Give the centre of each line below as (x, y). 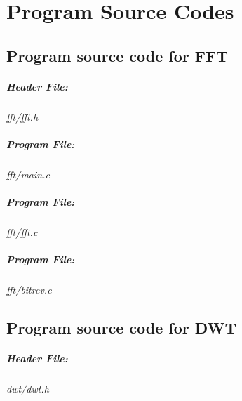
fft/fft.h (22, 116)
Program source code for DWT (122, 328)
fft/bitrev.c (29, 290)
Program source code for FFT (117, 55)
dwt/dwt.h (28, 389)
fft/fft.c (22, 232)
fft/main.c (28, 174)
